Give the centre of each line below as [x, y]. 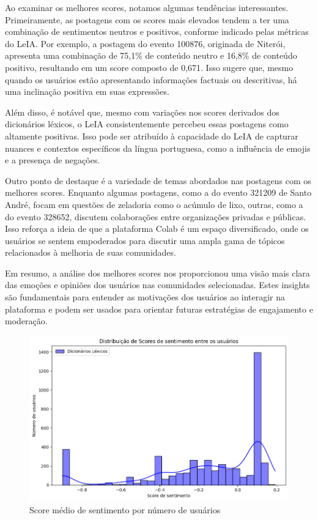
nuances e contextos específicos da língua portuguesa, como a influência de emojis [158, 148]
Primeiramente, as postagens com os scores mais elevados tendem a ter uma [147, 19]
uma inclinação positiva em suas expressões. [87, 91]
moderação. [26, 321]
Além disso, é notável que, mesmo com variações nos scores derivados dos [142, 112]
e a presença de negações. [53, 160]
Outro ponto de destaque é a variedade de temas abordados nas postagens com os [158, 180]
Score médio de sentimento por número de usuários [125, 509]
